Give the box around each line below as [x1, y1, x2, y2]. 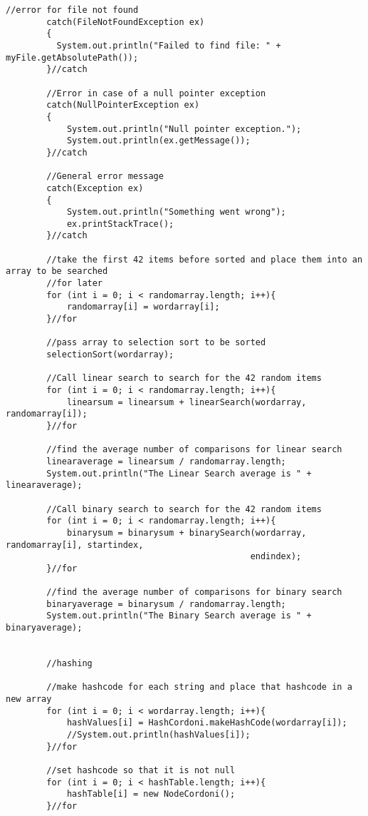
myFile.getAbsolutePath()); [6, 52, 139, 63]
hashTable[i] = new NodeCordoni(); [66, 789, 236, 800]
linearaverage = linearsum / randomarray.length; [46, 456, 286, 466]
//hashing [46, 658, 93, 669]
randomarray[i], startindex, [6, 539, 144, 550]
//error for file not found [6, 5, 139, 15]
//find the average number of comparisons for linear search [46, 444, 342, 455]
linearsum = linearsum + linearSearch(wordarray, [66, 397, 307, 407]
